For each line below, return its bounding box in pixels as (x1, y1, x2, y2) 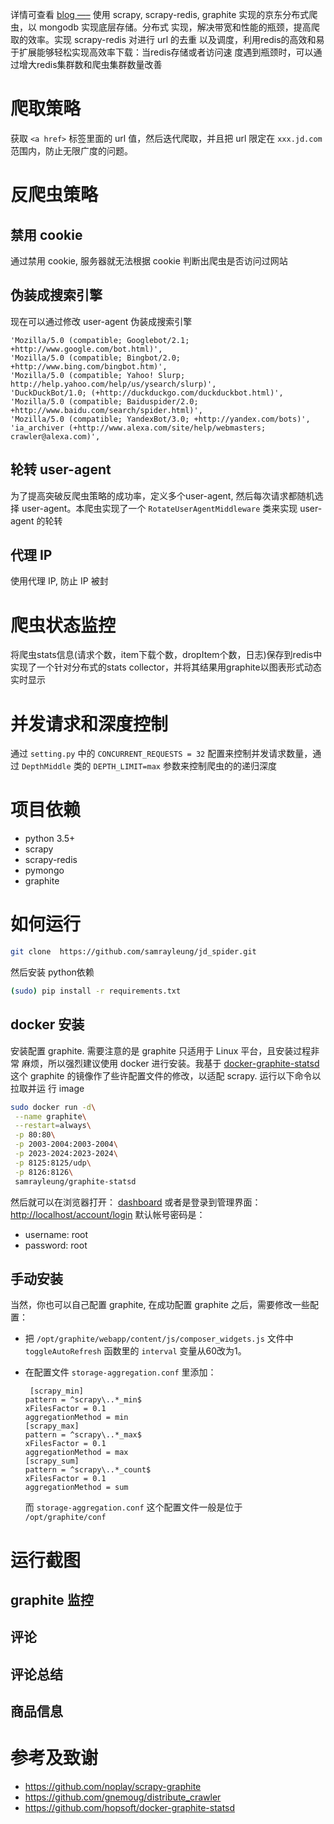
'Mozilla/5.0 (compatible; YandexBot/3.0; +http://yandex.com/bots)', (10, 414, 311, 424)
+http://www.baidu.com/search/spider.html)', (10, 405, 203, 415)
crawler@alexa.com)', (10, 431, 101, 442)
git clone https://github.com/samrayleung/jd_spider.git (10, 947, 257, 957)
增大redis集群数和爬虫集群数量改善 (18, 59, 163, 70)
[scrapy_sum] (24, 1456, 80, 1467)
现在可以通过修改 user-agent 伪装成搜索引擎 (10, 315, 193, 327)
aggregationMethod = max (24, 1448, 129, 1458)
